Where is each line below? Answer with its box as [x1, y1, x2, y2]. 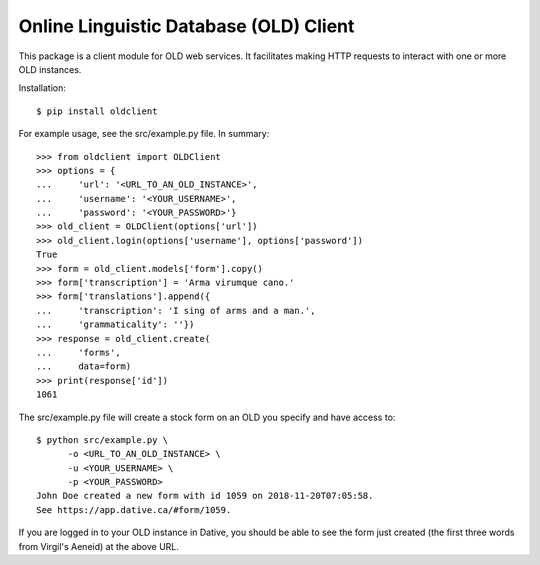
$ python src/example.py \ [36, 434, 169, 445]
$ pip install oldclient [36, 105, 158, 117]
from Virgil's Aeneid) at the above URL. [18, 540, 180, 552]
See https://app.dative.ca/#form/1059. [36, 504, 232, 515]
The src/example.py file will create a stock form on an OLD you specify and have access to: [18, 411, 396, 423]
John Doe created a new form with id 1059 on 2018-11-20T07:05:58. [36, 490, 374, 502]
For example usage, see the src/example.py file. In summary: [18, 128, 270, 140]
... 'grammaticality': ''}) [36, 319, 195, 330]
